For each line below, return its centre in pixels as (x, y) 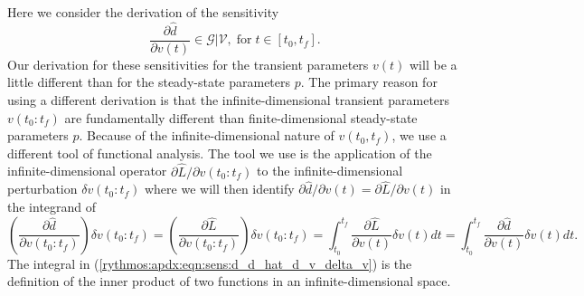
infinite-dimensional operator (87, 171)
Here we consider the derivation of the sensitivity (143, 12)
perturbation (42, 189)
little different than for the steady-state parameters (149, 82)
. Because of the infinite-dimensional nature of (207, 135)
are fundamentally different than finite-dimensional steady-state (241, 117)
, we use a (419, 135)
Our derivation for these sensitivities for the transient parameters (188, 64)
